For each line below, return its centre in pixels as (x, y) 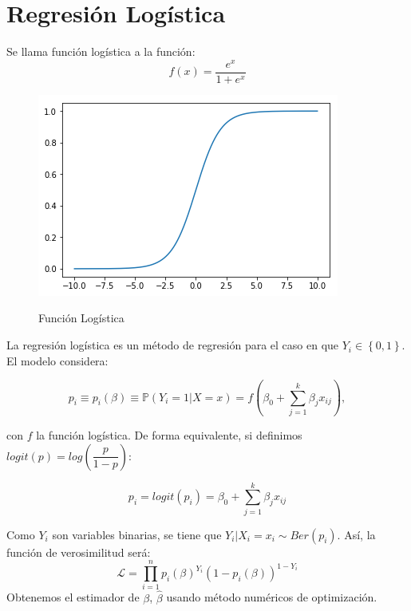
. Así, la (356, 534)
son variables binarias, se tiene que (137, 534)
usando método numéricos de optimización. (272, 597)
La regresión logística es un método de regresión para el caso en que (173, 345)
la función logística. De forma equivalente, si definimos (169, 434)
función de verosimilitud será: (79, 552)
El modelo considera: (57, 360)
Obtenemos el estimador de (73, 597)
